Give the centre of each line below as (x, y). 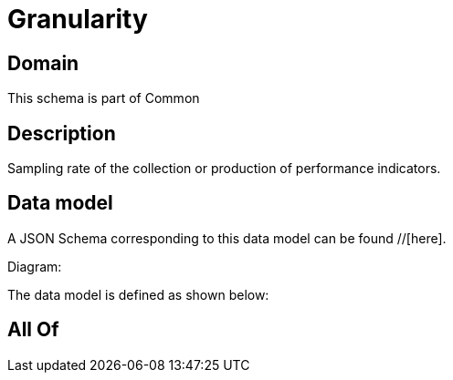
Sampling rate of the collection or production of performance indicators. (224, 169)
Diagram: (35, 266)
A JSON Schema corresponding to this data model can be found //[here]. (227, 238)
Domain (43, 63)
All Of (33, 330)
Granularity (78, 19)
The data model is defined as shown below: (138, 294)
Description (62, 133)
